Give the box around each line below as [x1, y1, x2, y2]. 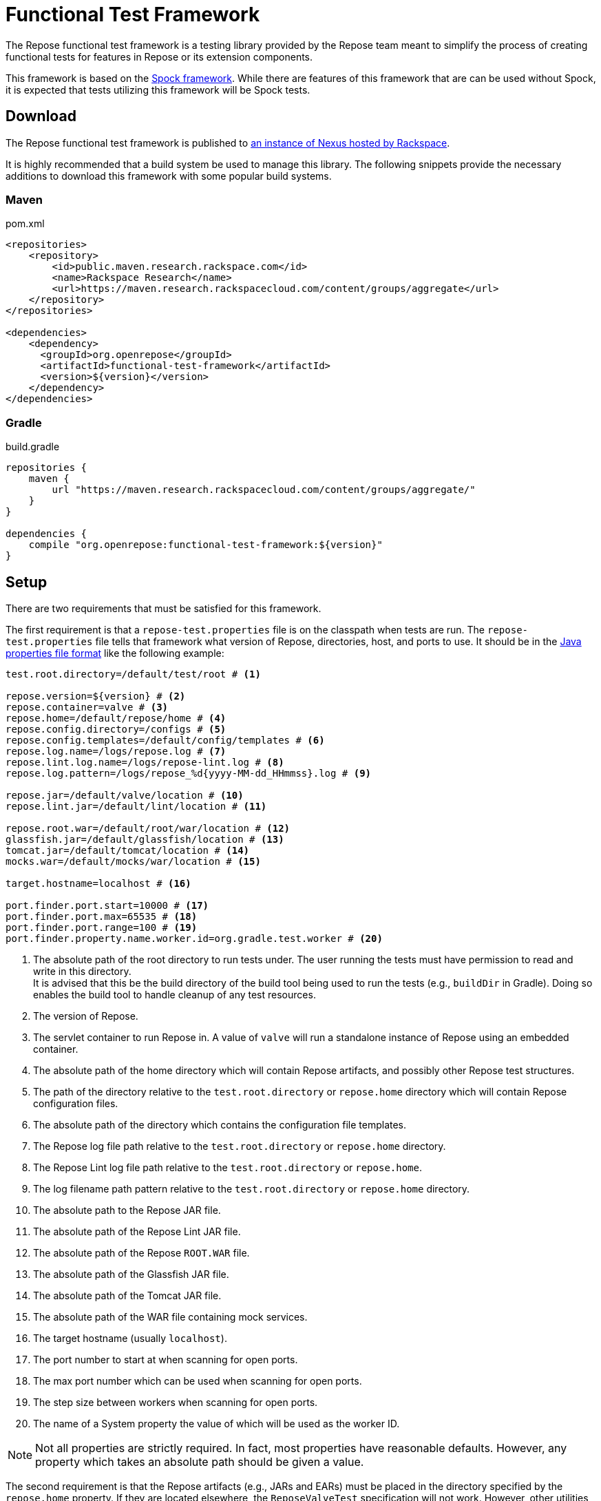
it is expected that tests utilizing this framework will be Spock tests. [6, 83, 310, 96]
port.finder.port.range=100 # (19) [6, 921, 198, 933]
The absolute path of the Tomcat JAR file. [33, 1289, 222, 1301]
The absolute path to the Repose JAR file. [33, 1204, 221, 1216]
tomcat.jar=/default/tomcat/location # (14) [6, 844, 250, 856]
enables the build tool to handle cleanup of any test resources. [33, 988, 316, 1000]
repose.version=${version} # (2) [6, 690, 186, 702]
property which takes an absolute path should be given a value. [35, 1454, 364, 1469]
